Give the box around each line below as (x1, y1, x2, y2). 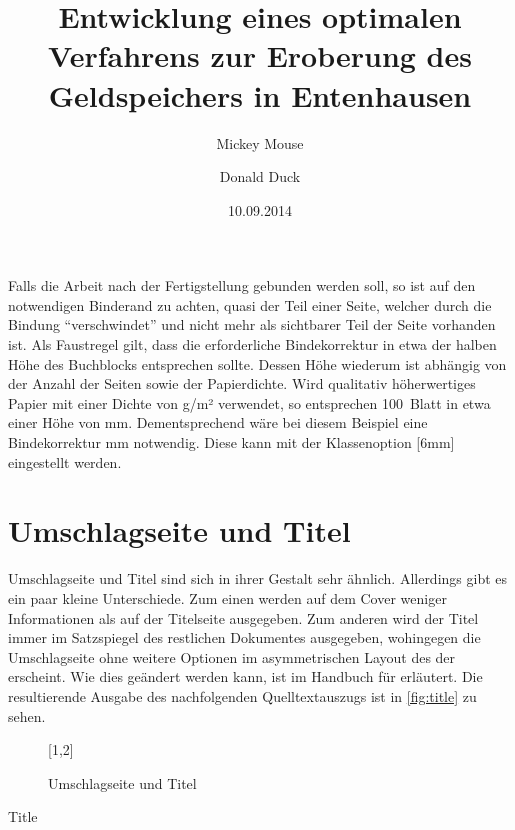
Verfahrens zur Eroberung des (48, 35, 472, 76)
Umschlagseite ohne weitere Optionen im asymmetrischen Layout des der (8, 646, 456, 667)
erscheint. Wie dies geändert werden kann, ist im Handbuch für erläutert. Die (8, 666, 483, 687)
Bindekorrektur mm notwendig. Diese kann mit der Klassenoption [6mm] (8, 432, 455, 453)
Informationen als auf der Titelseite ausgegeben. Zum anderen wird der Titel (8, 607, 479, 628)
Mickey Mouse (216, 132, 304, 153)
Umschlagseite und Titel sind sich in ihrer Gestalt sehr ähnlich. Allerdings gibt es (8, 568, 508, 589)
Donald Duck (219, 166, 301, 187)
